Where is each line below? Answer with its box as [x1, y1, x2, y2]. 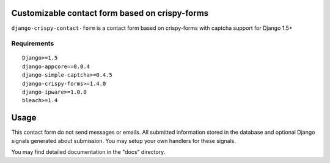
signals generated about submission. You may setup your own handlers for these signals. [11, 137, 237, 144]
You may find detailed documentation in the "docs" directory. [11, 148, 166, 156]
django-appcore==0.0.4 [22, 63, 90, 70]
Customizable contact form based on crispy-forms [11, 8, 209, 18]
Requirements [11, 40, 54, 48]
